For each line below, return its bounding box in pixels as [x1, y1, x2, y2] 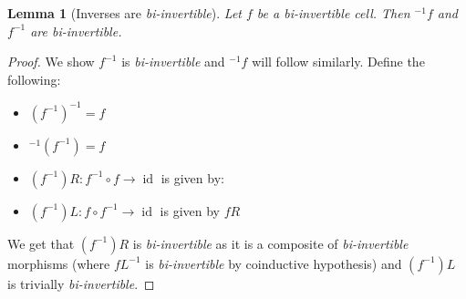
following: [7, 69, 61, 88]
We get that [7, 233, 75, 253]
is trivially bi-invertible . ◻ [7, 273, 155, 293]
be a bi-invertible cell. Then [256, 4, 410, 22]
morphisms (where [7, 253, 110, 273]
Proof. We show [7, 52, 95, 71]
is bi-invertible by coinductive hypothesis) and [145, 253, 402, 273]
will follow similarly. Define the [252, 52, 425, 71]
